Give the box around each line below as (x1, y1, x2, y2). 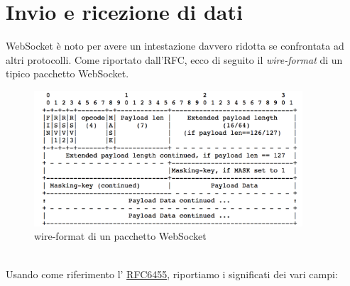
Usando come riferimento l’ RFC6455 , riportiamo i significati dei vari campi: (6, 266, 338, 281)
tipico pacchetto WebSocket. (6, 66, 129, 81)
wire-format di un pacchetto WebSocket (34, 229, 207, 243)
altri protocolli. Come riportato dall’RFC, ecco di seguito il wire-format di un (6, 52, 343, 67)
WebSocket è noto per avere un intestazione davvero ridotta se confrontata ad (6, 38, 344, 53)
